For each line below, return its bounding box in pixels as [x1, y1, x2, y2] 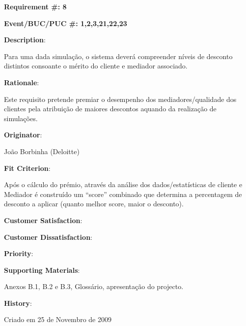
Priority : [4, 248, 33, 259]
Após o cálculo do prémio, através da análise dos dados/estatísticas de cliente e [4, 179, 243, 190]
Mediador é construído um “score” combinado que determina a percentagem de [4, 189, 242, 199]
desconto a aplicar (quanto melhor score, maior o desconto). [4, 198, 184, 209]
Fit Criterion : [4, 163, 51, 173]
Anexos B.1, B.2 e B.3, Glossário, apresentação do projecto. [4, 281, 184, 292]
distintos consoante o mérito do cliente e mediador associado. [4, 61, 188, 71]
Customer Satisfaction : [4, 215, 82, 225]
